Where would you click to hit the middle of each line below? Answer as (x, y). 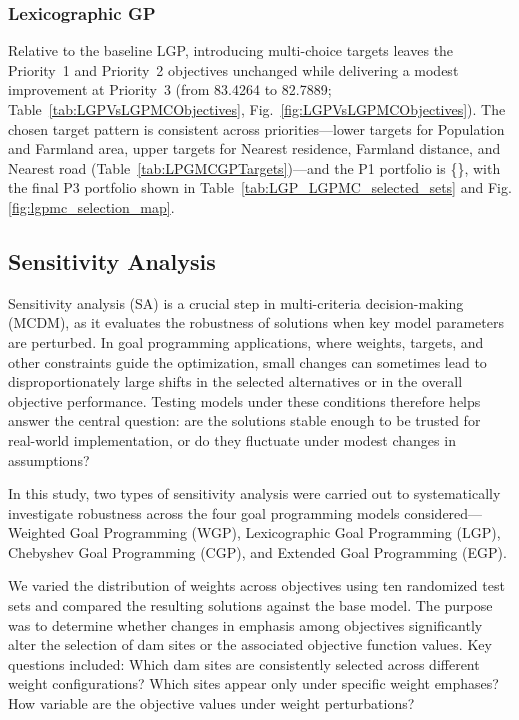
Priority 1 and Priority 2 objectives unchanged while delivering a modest (233, 69)
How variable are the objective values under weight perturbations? (211, 703)
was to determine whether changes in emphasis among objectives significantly (245, 624)
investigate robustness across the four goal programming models (204, 512)
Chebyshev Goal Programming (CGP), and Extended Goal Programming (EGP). (257, 551)
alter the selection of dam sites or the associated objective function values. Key (250, 644)
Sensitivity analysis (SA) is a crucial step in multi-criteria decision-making (236, 302)
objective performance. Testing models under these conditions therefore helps (244, 400)
